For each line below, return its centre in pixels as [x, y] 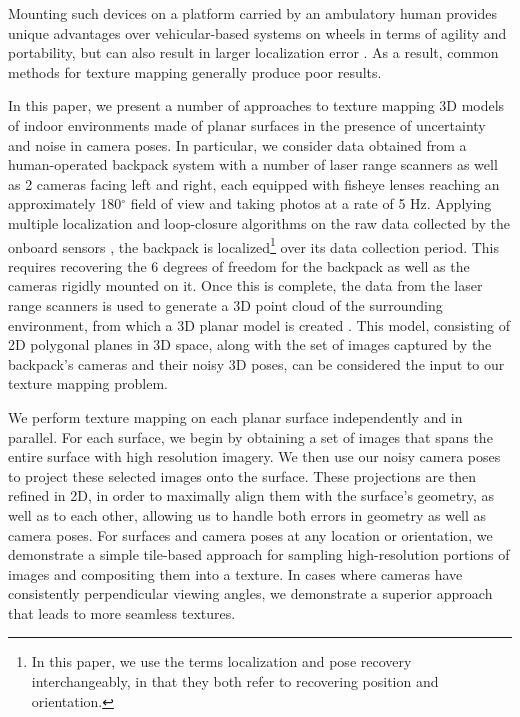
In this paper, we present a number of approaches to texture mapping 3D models [256, 105]
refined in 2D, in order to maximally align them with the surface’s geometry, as [251, 495]
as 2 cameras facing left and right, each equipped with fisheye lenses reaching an [254, 183]
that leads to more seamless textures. [122, 612]
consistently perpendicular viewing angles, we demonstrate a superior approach [250, 593]
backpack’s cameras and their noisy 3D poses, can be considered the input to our [256, 363]
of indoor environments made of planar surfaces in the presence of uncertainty [247, 124]
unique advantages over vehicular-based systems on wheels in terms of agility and [257, 32]
